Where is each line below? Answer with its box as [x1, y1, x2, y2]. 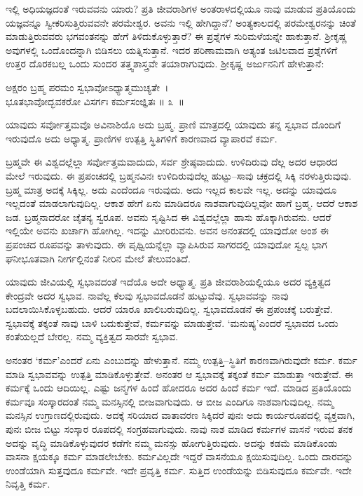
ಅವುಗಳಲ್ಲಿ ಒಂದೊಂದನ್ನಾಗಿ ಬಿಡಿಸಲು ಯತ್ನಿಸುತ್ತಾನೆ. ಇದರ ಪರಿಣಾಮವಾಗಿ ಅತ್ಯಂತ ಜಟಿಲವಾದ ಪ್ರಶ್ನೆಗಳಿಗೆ [6, 42, 338, 57]
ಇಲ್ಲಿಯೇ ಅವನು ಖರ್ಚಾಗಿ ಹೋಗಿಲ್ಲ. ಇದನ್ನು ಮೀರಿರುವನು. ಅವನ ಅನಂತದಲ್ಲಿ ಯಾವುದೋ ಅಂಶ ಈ [6, 223, 329, 238]
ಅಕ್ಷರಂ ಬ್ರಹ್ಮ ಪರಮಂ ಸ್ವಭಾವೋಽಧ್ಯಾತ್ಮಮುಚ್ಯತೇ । [6, 79, 169, 94]
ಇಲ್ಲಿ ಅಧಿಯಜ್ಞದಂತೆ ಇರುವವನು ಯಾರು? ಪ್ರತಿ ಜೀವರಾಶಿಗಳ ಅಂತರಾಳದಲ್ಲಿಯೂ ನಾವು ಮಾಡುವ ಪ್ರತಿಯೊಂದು [6, 1, 356, 15]
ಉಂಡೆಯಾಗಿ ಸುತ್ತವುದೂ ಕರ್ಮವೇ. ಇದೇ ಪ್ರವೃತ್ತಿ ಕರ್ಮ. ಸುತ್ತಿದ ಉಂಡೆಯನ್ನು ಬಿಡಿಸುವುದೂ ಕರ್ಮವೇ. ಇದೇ [6, 462, 352, 477]
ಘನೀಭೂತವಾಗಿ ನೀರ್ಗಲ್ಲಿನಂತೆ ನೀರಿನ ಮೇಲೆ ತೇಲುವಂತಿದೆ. [6, 250, 191, 265]
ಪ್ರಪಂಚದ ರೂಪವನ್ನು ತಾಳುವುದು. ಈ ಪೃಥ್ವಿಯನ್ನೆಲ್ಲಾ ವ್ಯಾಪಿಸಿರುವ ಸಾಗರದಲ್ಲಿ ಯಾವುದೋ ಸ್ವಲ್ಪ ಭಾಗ [6, 236, 327, 251]
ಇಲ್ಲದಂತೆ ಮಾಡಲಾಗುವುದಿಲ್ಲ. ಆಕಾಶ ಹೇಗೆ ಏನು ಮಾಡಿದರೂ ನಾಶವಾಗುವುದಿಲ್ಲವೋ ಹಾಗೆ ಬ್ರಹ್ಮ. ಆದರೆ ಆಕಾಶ [6, 196, 358, 210]
